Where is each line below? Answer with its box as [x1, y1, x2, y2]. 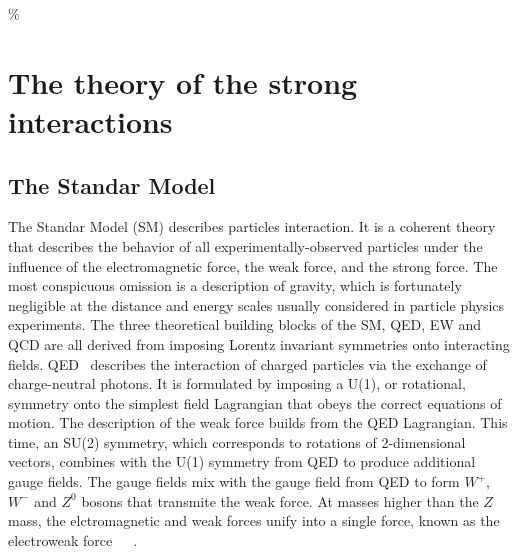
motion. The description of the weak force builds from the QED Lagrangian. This [8, 412, 508, 433]
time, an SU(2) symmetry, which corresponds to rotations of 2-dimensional [8, 431, 466, 452]
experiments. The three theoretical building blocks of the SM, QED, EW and [8, 314, 482, 335]
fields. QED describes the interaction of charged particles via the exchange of [8, 353, 487, 374]
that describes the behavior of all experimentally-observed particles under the [8, 235, 483, 256]
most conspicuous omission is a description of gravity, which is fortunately [8, 275, 462, 296]
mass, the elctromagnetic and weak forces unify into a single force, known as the [8, 510, 500, 531]
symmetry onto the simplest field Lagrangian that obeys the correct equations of [8, 392, 502, 413]
